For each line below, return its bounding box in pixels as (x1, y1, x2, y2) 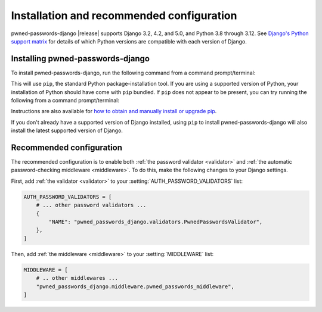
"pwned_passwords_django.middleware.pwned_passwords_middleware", (36, 283, 235, 290)
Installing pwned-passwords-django (11, 54, 150, 64)
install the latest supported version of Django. (11, 127, 123, 134)
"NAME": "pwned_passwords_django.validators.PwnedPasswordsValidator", (48, 219, 263, 226)
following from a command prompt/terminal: (11, 97, 119, 104)
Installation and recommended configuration (11, 9, 237, 22)
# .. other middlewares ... (36, 274, 119, 282)
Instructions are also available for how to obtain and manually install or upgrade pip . (11, 108, 217, 115)
